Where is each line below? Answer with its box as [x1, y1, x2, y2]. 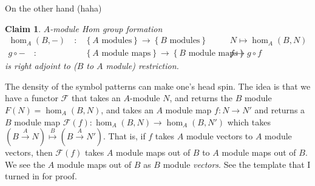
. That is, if [103, 130, 146, 142]
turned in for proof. [5, 170, 77, 182]
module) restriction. [106, 59, 179, 72]
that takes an [71, 91, 121, 104]
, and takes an [101, 104, 154, 116]
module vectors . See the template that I [163, 158, 311, 170]
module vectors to [186, 130, 253, 142]
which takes [227, 115, 271, 128]
